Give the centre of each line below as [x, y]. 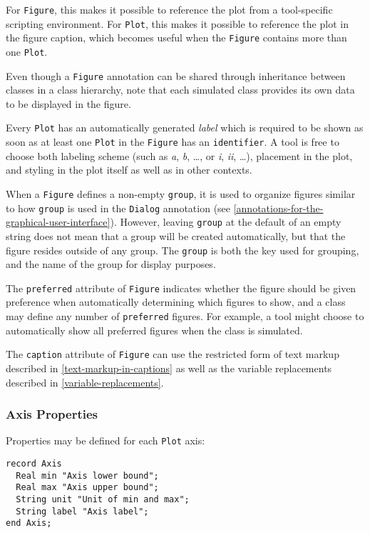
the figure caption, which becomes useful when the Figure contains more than [176, 38]
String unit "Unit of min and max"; [103, 499]
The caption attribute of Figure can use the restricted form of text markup [173, 354]
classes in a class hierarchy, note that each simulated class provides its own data [180, 90]
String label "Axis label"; [82, 511]
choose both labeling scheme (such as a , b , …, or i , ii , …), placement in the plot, [179, 155]
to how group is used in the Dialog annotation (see [118, 208]
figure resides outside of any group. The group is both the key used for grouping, [183, 250]
